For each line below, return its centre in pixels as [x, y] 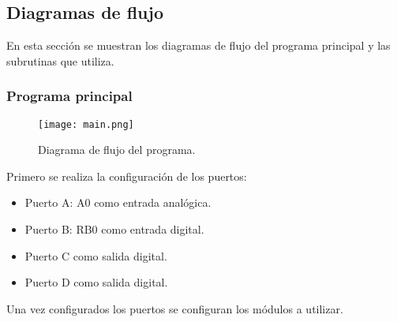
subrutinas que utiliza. [60, 60]
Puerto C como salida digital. [96, 255]
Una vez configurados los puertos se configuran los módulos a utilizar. [175, 308]
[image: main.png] [86, 124]
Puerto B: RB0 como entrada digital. [114, 229]
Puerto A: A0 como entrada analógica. [118, 202]
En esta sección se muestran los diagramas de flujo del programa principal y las [198, 45]
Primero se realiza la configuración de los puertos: [127, 176]
